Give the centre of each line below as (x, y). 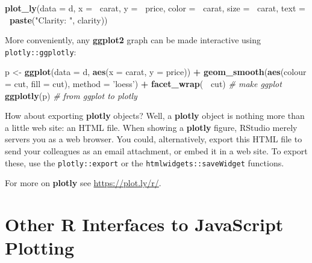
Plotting (39, 248)
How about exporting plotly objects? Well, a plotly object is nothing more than (155, 116)
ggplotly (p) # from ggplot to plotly (71, 95)
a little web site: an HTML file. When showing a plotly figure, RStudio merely (151, 127)
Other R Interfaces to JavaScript (144, 224)
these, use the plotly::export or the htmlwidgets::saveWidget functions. (145, 162)
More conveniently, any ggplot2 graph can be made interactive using (133, 40)
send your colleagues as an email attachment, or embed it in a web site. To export (156, 151)
